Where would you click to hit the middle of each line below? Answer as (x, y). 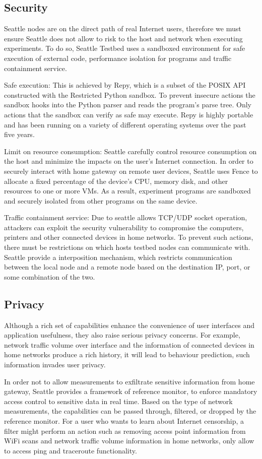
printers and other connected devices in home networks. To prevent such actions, (129, 237)
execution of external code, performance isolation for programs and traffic (118, 58)
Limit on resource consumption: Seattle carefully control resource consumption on (130, 151)
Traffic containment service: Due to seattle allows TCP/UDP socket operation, (126, 217)
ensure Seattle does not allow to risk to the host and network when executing (123, 38)
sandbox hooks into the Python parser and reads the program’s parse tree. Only (128, 105)
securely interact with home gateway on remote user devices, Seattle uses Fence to (131, 171)
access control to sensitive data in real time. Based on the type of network (118, 401)
